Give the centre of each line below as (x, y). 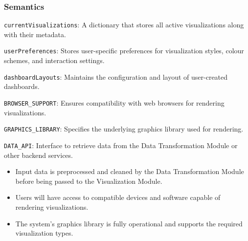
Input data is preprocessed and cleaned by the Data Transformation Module (130, 171)
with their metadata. (35, 34)
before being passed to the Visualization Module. (89, 181)
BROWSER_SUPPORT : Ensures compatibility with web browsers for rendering (114, 102)
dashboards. (22, 86)
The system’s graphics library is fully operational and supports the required (129, 223)
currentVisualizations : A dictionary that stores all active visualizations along (124, 25)
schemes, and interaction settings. (54, 60)
